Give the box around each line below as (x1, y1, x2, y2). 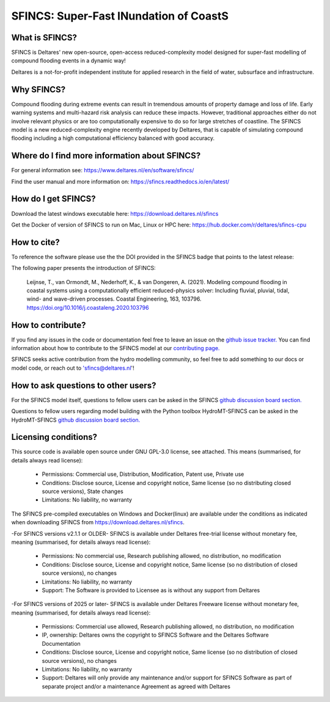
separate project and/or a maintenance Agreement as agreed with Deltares (42, 682, 230, 690)
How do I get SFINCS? (11, 194, 96, 204)
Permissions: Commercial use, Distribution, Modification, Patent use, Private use (42, 470, 244, 478)
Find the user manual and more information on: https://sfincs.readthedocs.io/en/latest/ (11, 178, 230, 185)
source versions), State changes (42, 488, 123, 495)
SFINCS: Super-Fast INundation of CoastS (11, 9, 229, 23)
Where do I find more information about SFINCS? (11, 150, 201, 161)
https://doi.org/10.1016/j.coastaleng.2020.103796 (26, 304, 149, 311)
